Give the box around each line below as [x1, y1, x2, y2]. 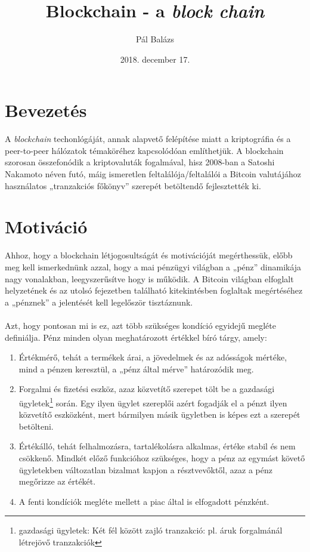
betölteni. [18, 420, 54, 432]
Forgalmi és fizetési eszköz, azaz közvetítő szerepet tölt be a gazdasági [18, 383, 275, 395]
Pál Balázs [135, 33, 175, 45]
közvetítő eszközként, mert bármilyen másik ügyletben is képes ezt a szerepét [18, 408, 300, 421]
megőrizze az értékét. [18, 475, 96, 488]
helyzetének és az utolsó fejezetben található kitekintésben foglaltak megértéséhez [5, 284, 303, 297]
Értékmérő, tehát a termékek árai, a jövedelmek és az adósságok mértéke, [18, 351, 287, 363]
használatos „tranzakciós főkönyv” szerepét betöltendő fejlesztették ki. [5, 179, 261, 192]
